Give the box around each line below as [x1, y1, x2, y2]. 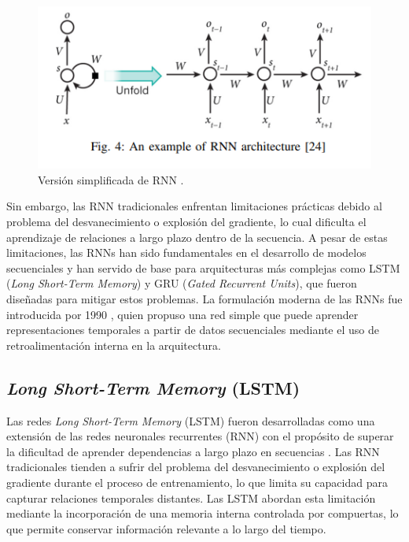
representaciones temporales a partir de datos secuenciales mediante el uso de [6, 321, 379, 338]
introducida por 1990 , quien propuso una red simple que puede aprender [6, 306, 359, 322]
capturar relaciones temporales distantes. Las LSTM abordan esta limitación [6, 489, 376, 506]
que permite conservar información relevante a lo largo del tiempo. [6, 520, 326, 536]
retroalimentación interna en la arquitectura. [6, 336, 221, 353]
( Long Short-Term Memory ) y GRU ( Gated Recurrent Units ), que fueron [6, 275, 357, 291]
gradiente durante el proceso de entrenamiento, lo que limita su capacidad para [6, 473, 388, 490]
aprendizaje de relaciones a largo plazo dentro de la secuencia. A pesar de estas [6, 228, 388, 245]
